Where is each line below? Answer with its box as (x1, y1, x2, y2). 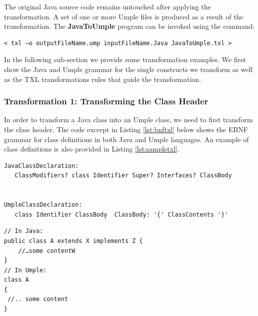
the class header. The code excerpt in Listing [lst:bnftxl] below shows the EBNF (4, 124, 248, 134)
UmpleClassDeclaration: (4, 201, 83, 209)
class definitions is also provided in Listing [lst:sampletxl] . (4, 144, 179, 154)
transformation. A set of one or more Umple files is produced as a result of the (4, 11, 244, 21)
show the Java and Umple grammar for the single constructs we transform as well (4, 64, 253, 74)
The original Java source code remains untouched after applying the (4, 1, 211, 11)
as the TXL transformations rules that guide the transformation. (4, 74, 201, 84)
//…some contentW (18, 247, 76, 254)
